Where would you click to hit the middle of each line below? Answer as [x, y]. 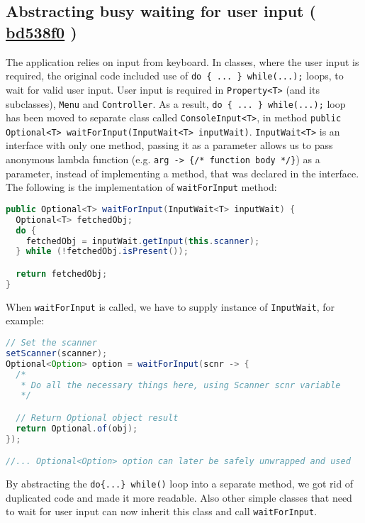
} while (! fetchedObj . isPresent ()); [102, 252]
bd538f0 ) [41, 32]
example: [25, 320]
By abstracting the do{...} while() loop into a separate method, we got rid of [180, 484]
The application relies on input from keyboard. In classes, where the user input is [182, 61]
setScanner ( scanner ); [57, 353]
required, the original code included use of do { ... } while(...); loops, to [175, 76]
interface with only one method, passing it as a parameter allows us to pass [169, 145]
